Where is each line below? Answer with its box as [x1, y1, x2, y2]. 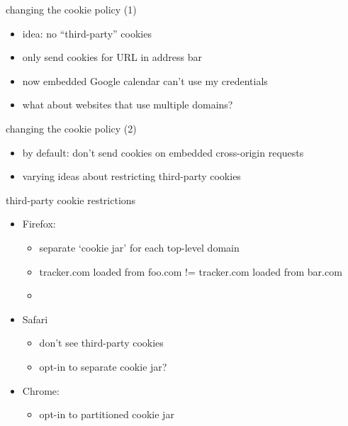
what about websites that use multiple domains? [22, 97, 233, 112]
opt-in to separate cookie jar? [39, 359, 167, 374]
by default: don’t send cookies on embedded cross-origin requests [22, 145, 304, 159]
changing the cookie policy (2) [6, 120, 137, 135]
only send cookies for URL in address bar [22, 50, 202, 65]
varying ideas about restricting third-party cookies [22, 169, 241, 184]
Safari [22, 311, 48, 326]
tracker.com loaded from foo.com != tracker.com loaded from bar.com [39, 264, 342, 279]
